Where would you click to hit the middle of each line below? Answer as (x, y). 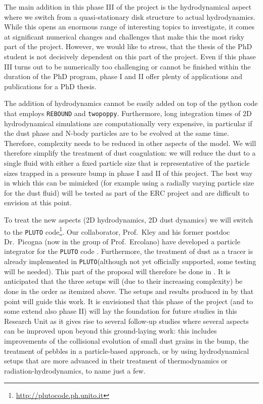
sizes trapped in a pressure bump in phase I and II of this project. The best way (128, 173)
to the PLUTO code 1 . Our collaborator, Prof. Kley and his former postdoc (117, 231)
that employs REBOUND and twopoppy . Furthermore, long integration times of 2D (128, 113)
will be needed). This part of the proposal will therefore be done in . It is (117, 271)
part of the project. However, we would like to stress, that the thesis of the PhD (128, 46)
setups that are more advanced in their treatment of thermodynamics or (116, 361)
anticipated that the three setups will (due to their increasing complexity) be (123, 281)
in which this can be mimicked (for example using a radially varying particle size (129, 183)
